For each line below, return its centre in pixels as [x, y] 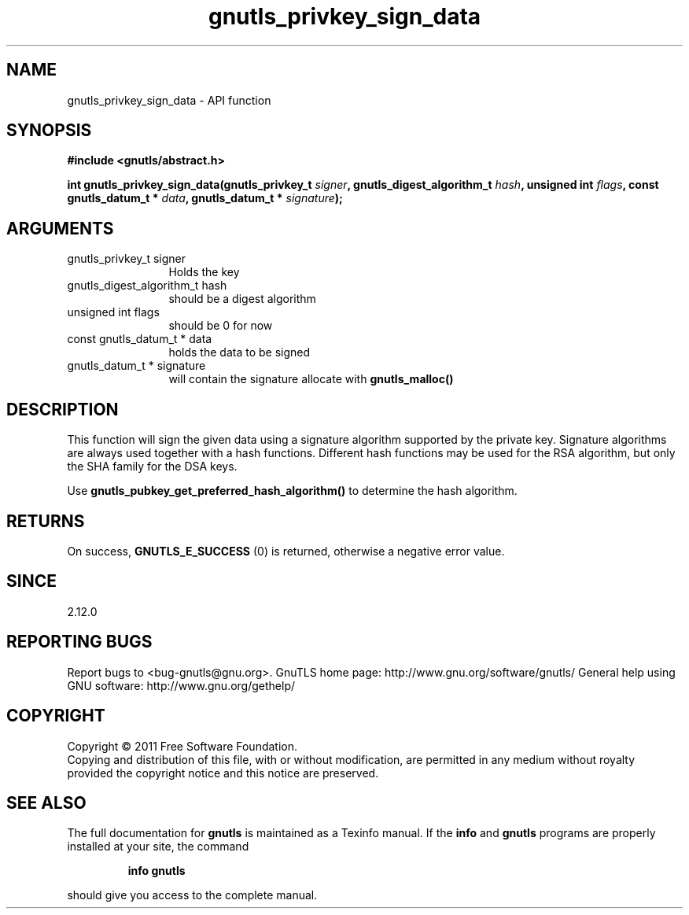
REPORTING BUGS [79, 642]
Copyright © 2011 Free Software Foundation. [182, 746]
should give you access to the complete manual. [192, 895]
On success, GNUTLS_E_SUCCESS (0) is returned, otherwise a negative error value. [286, 551]
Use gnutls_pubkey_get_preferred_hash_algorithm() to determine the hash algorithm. [292, 491]
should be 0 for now [221, 326]
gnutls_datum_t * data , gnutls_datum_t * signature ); [205, 198]
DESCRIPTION [63, 409]
